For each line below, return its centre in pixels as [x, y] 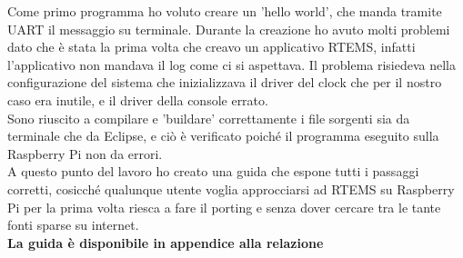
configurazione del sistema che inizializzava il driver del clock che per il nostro [225, 82]
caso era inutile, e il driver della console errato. [138, 99]
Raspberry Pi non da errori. [85, 153]
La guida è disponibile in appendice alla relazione [166, 242]
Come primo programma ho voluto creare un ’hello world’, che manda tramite [225, 11]
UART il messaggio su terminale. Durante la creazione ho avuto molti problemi [229, 29]
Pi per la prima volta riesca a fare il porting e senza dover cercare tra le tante [224, 207]
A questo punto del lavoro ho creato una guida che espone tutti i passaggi [213, 171]
